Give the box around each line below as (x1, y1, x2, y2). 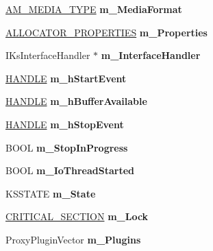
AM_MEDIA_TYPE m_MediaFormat (5, 2, 182, 16)
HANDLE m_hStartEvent (5, 71, 127, 85)
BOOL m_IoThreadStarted (5, 163, 135, 178)
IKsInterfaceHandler (5, 48, 90, 62)
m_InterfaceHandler (101, 48, 201, 62)
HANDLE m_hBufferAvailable (5, 94, 147, 108)
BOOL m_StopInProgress (5, 140, 128, 154)
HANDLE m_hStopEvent (5, 117, 124, 131)
